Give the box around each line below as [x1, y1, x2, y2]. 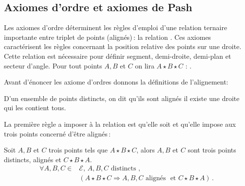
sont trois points [188, 145, 236, 155]
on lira [135, 60, 154, 70]
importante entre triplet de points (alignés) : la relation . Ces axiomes [4, 32, 211, 42]
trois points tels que [48, 145, 108, 155]
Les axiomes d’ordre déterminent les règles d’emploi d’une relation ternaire [4, 22, 227, 33]
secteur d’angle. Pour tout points [4, 60, 102, 70]
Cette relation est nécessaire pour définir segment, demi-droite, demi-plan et [4, 51, 231, 61]
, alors [136, 145, 155, 155]
